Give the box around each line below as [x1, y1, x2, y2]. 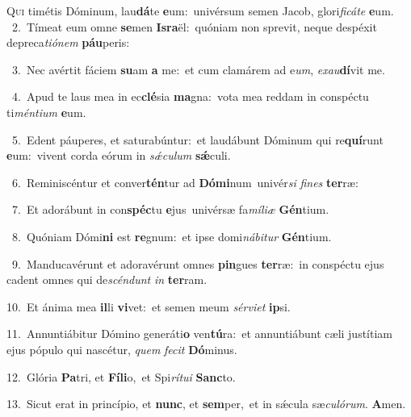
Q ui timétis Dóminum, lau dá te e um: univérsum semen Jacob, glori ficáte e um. [6, 2, 394, 19]
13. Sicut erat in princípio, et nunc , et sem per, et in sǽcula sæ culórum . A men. [6, 395, 406, 412]
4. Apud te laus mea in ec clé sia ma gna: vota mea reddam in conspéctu [11, 88, 369, 105]
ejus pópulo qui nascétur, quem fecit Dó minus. [6, 340, 237, 357]
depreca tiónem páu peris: [6, 34, 130, 51]
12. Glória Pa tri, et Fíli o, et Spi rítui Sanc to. [6, 368, 236, 385]
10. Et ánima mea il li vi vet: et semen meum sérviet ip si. [6, 298, 291, 315]
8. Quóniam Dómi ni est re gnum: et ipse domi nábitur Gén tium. [11, 227, 332, 244]
